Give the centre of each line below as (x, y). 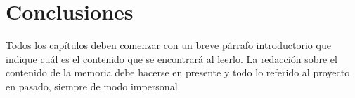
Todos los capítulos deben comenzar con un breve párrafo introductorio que (168, 45)
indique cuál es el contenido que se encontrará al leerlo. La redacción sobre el (172, 58)
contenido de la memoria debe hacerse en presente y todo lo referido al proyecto (178, 72)
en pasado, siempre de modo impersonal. (93, 86)
